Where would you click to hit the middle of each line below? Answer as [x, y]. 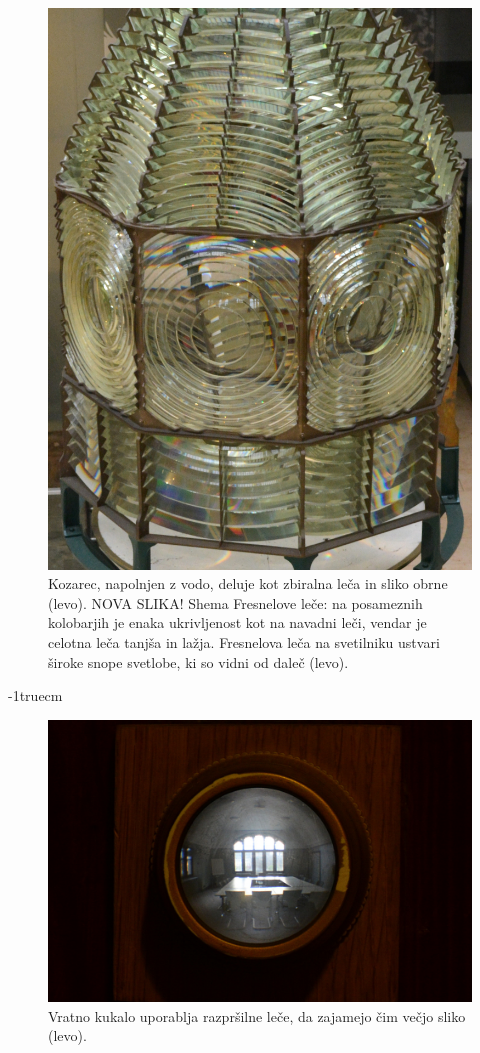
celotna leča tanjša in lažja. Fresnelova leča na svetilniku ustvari [244, 642]
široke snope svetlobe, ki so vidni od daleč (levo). [198, 661]
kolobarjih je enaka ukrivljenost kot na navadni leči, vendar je [237, 622]
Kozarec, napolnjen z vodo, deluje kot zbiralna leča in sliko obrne [248, 583]
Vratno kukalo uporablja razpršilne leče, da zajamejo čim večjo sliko [257, 1015]
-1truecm [35, 695]
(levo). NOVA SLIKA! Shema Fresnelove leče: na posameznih [235, 602]
